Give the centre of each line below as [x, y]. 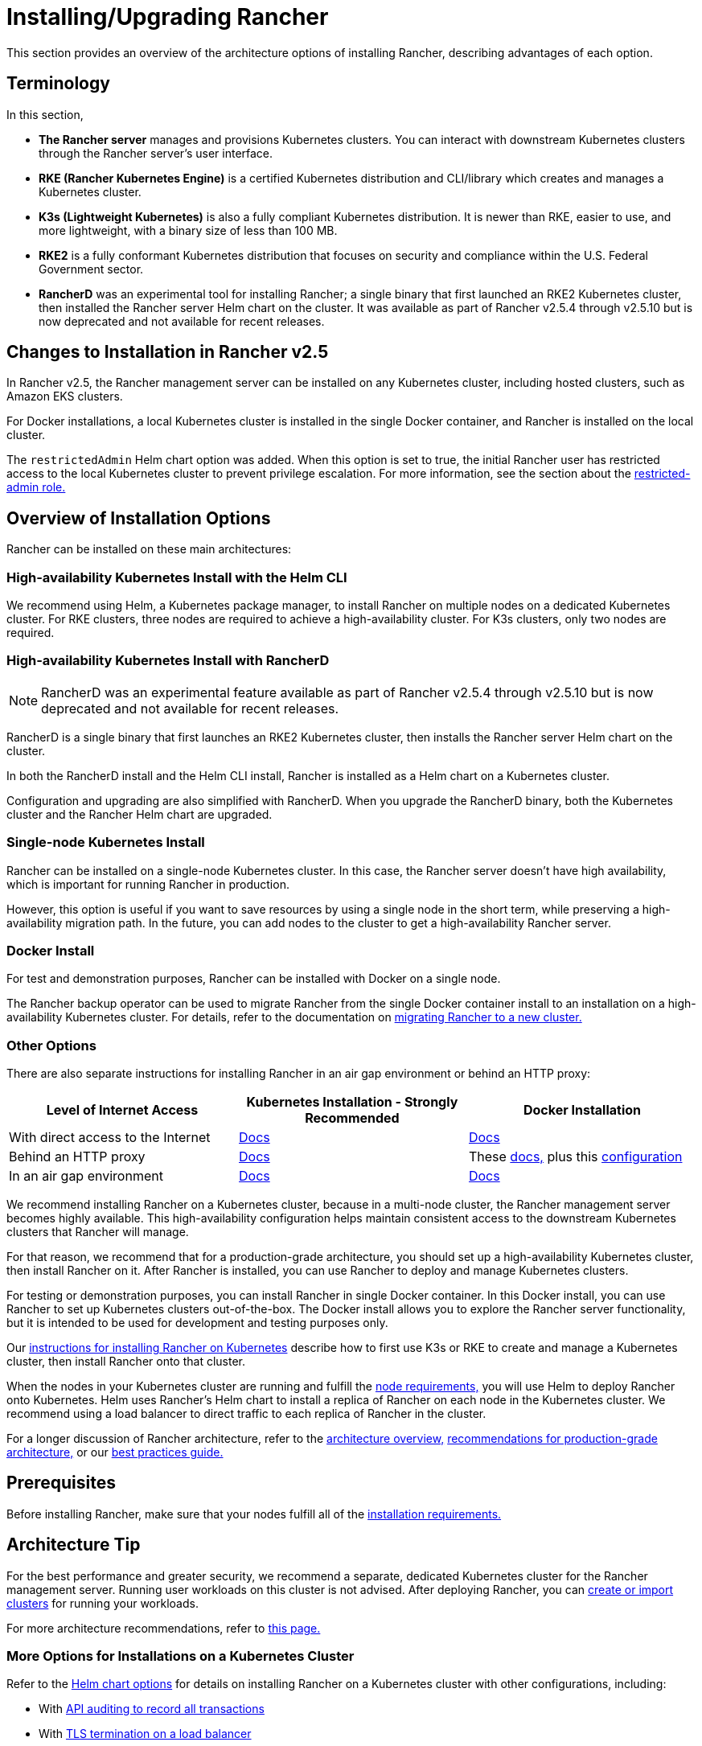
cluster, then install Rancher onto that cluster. [126, 1362]
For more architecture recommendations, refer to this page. [164, 1628]
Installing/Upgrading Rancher [168, 17]
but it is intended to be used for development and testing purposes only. [197, 1323]
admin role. [36, 487]
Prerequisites [61, 1483]
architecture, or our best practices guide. [115, 1452]
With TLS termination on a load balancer [145, 1734]
